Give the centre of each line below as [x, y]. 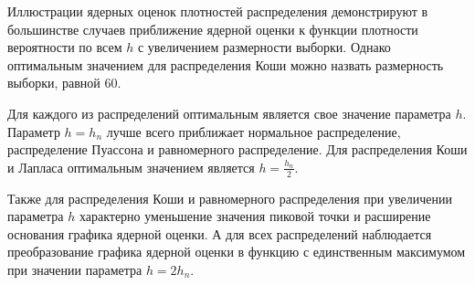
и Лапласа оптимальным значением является [131, 167]
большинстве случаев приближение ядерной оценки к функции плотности [213, 29]
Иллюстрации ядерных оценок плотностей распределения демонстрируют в [218, 11]
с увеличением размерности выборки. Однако [264, 47]
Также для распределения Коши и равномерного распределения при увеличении [230, 198]
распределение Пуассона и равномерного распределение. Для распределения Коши [237, 149]
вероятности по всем [65, 47]
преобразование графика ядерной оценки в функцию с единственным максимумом [237, 252]
